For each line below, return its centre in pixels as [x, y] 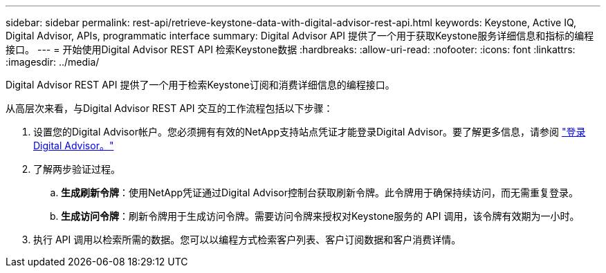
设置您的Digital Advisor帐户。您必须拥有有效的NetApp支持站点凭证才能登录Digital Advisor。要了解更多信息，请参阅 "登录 [310, 132]
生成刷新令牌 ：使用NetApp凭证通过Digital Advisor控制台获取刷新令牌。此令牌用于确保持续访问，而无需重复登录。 [320, 192]
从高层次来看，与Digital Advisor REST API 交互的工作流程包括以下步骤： [169, 108]
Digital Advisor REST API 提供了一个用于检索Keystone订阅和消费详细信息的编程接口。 [200, 85]
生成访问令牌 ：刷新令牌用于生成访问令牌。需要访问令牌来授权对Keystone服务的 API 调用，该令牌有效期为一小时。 [320, 216]
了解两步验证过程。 [77, 169]
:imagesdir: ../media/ [53, 62]
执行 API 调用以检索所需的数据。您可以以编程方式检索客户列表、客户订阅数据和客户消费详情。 [247, 239]
